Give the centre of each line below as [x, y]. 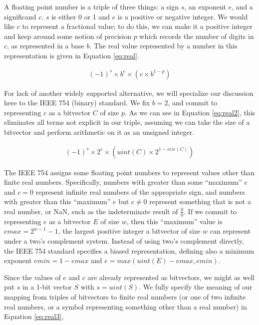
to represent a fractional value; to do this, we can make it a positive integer [137, 26]
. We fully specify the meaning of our [196, 287]
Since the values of [32, 277]
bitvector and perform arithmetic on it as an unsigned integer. [99, 132]
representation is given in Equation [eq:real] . [72, 55]
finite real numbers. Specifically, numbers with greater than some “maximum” [123, 182]
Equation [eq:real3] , [34, 316]
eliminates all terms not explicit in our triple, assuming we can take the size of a [127, 122]
